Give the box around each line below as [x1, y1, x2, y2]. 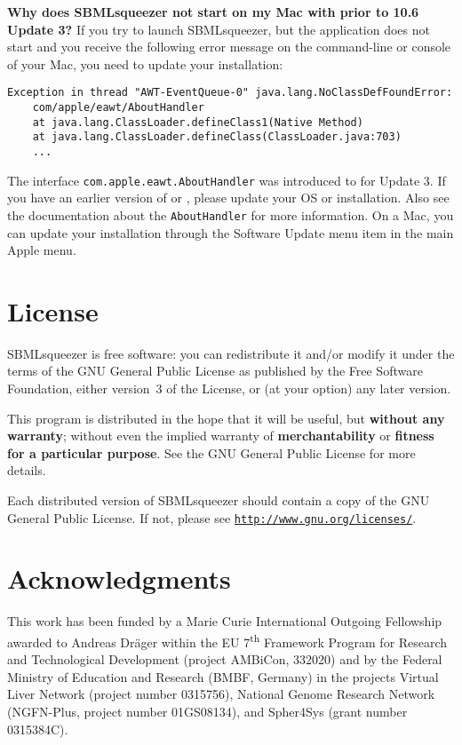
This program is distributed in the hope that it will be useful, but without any [7, 408, 445, 427]
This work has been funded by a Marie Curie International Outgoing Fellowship [7, 612, 442, 630]
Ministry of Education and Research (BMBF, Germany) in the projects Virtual [7, 667, 439, 686]
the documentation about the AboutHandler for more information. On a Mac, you [7, 205, 454, 224]
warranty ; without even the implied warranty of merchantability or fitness [7, 426, 434, 445]
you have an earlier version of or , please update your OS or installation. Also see [7, 188, 450, 207]
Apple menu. [7, 241, 76, 259]
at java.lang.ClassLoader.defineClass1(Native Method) [32, 115, 363, 129]
